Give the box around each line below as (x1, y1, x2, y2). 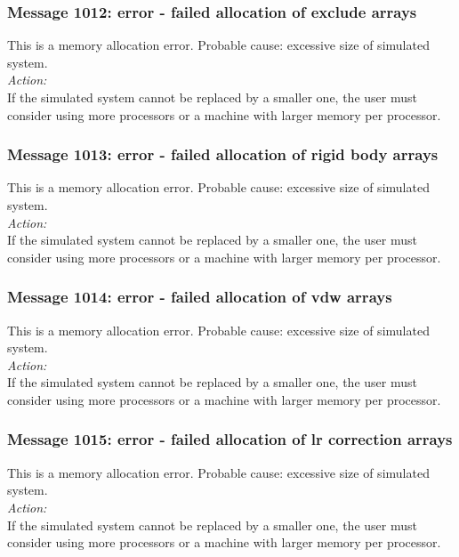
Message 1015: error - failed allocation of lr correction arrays (7, 428, 453, 450)
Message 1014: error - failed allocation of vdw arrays (7, 286, 392, 308)
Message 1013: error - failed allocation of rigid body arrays (7, 143, 439, 165)
